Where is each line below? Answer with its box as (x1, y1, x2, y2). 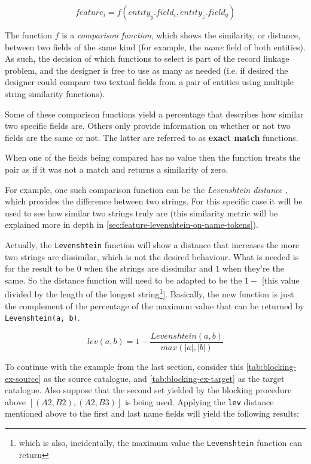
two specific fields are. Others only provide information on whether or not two (5, 119, 291, 132)
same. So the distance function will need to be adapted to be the (5, 273, 242, 286)
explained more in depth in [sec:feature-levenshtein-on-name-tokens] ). (5, 218, 258, 231)
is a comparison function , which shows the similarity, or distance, (62, 29, 300, 41)
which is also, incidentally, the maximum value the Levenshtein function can (19, 436, 303, 448)
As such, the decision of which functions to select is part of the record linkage (5, 52, 289, 65)
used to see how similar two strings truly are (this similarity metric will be (5, 206, 278, 219)
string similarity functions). (5, 87, 105, 100)
